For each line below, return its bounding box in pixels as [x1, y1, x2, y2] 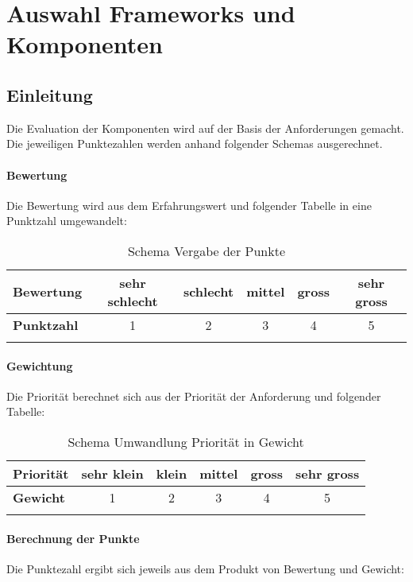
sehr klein [81, 464, 144, 483]
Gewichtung [6, 357, 73, 374]
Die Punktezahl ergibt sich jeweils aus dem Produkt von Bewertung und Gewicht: [6, 560, 404, 576]
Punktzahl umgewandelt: [6, 212, 127, 229]
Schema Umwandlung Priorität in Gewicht [68, 432, 304, 451]
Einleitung [6, 82, 93, 107]
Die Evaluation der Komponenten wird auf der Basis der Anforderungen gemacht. [6, 119, 404, 136]
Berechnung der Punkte [6, 530, 140, 546]
